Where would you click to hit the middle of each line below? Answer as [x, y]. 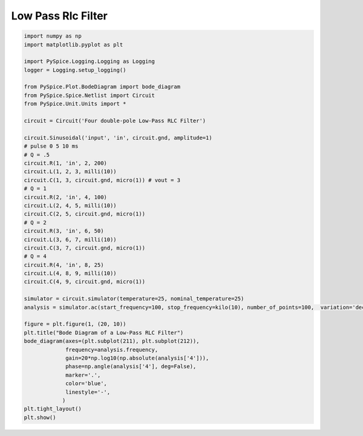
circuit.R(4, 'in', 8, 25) [64, 265]
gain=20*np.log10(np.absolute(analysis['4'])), [137, 358]
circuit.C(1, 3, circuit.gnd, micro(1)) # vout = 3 [102, 180]
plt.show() [40, 417]
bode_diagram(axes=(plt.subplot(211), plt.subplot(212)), [112, 341]
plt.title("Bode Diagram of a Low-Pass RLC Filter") [104, 332]
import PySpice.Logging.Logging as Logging [90, 61]
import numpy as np [53, 36]
